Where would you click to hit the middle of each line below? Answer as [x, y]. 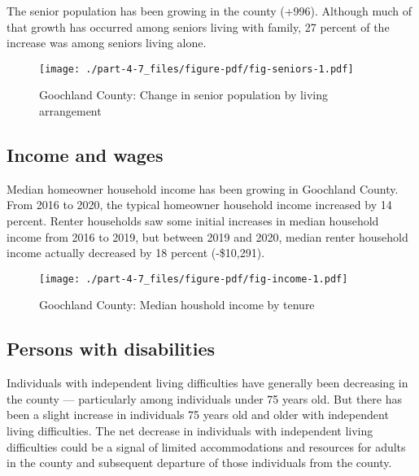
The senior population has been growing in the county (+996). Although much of [209, 11]
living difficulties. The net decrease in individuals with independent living [190, 431]
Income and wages [85, 155]
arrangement [70, 111]
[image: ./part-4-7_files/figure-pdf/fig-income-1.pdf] [194, 279]
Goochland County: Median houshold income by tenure [177, 305]
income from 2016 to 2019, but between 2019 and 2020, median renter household [207, 236]
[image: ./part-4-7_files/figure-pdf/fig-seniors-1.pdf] [196, 69]
